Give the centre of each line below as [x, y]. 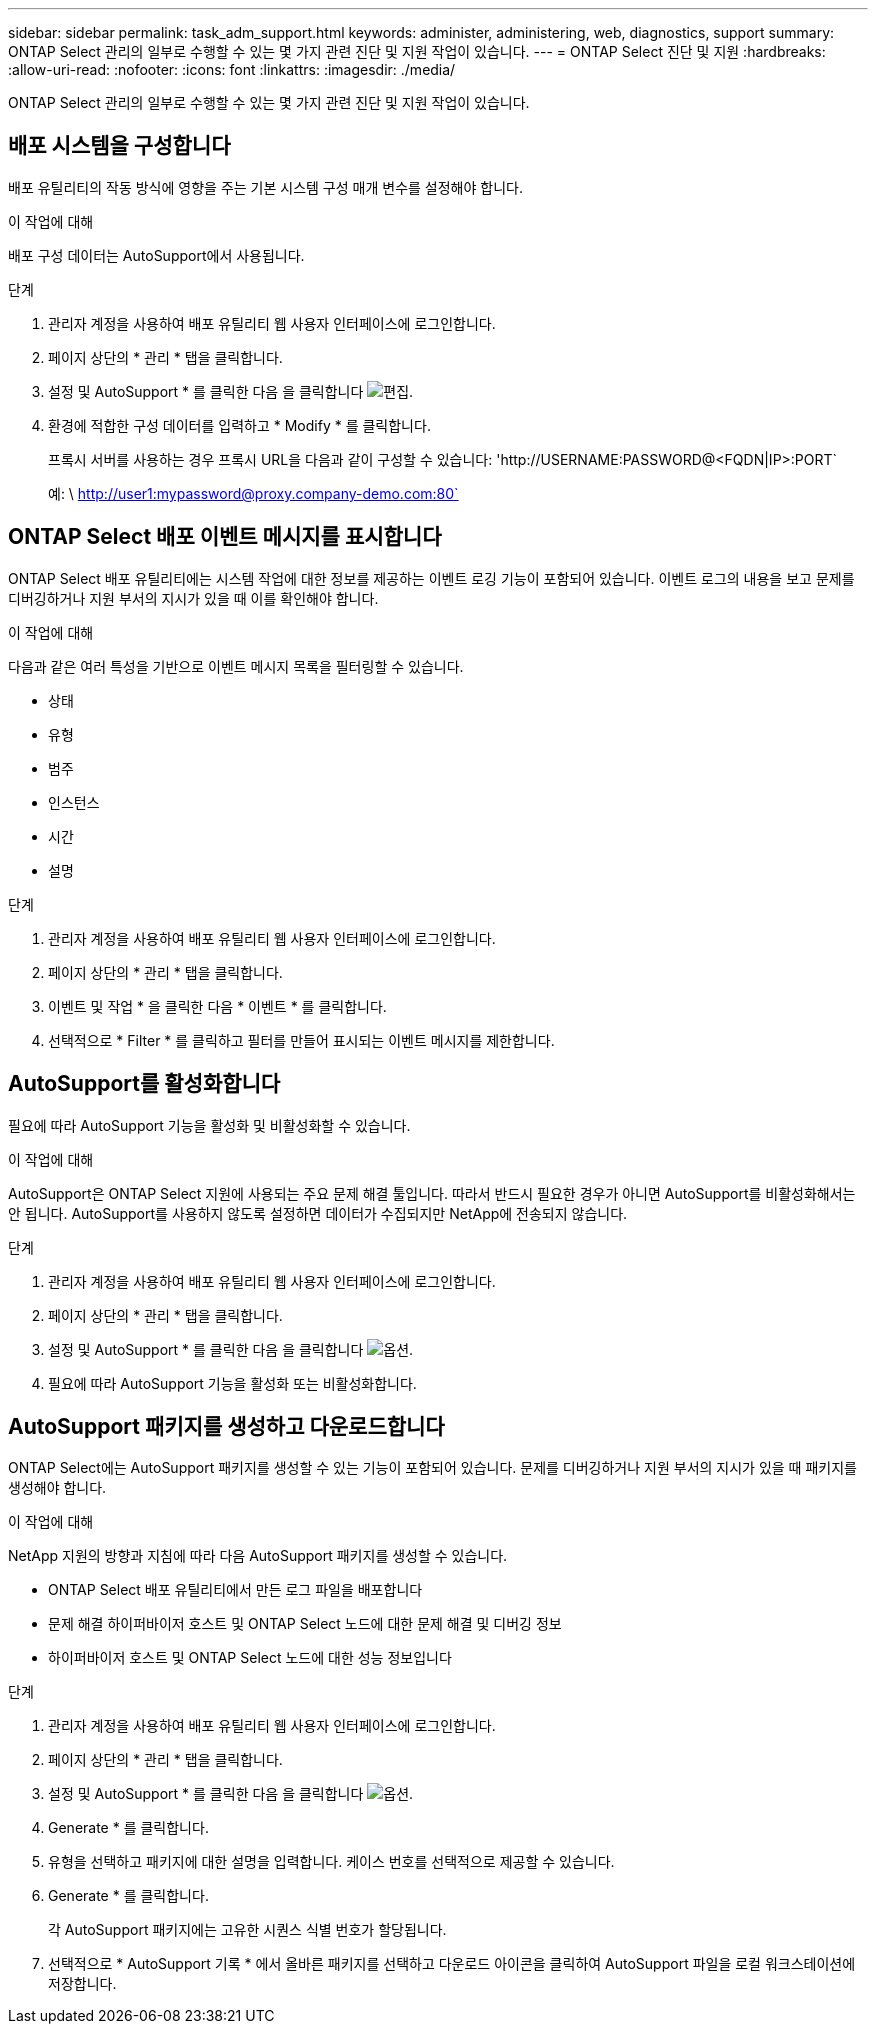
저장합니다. [82, 1984]
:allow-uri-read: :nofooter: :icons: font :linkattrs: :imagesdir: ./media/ [232, 69]
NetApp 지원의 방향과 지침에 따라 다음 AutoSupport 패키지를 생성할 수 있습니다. [258, 1556]
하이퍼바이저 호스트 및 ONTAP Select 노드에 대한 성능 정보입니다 [250, 1658]
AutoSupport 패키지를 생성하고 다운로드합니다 [226, 1426]
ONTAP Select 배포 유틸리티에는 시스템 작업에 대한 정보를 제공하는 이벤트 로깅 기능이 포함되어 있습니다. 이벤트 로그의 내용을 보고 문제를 [431, 578]
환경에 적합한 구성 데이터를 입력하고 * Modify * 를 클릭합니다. [239, 425]
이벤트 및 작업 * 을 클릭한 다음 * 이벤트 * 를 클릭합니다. [217, 1006]
